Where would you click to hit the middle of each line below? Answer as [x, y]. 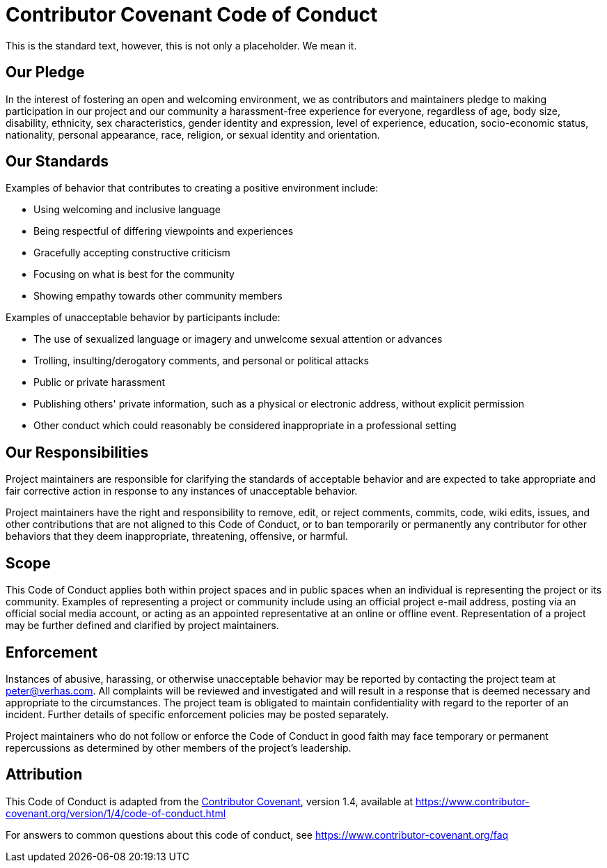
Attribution [44, 775]
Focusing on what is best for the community [134, 274]
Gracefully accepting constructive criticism [132, 253]
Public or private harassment [100, 382]
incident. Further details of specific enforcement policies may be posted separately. [197, 714]
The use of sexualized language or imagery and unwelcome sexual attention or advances [238, 339]
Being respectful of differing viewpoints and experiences [164, 231]
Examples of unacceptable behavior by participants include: [143, 318]
